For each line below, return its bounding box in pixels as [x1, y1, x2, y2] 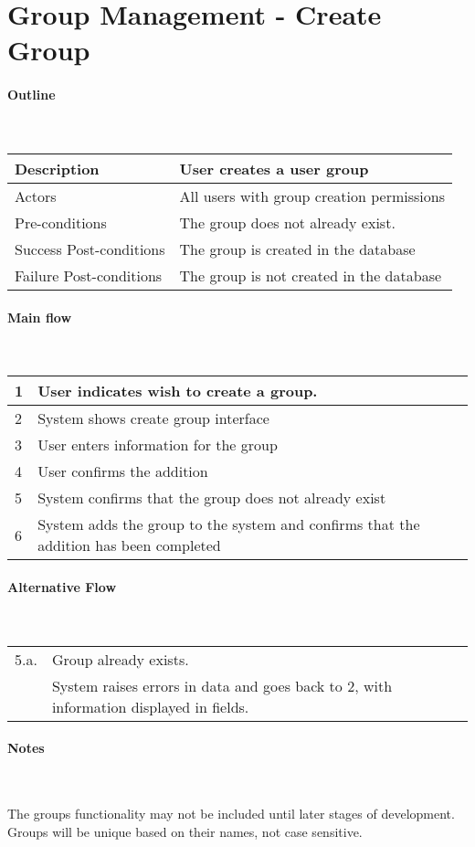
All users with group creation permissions [179, 185, 445, 206]
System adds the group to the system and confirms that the [37, 513, 420, 535]
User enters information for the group [37, 434, 278, 456]
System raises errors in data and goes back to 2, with [51, 674, 393, 696]
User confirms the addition [37, 461, 208, 482]
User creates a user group [179, 157, 369, 179]
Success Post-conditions [15, 238, 165, 259]
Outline [7, 85, 56, 104]
